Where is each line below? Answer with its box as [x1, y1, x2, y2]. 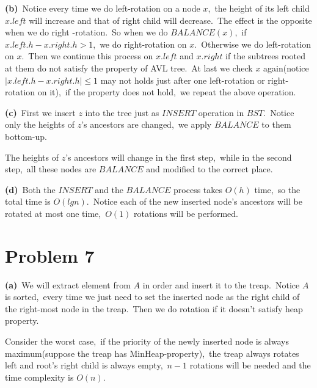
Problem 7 [5, 243, 95, 268]
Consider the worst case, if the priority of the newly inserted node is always [5, 335, 289, 347]
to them [261, 118, 291, 131]
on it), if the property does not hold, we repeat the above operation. [37, 86, 296, 98]
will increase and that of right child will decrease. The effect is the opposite [29, 13, 312, 26]
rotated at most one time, [5, 207, 101, 219]
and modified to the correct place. [146, 163, 273, 175]
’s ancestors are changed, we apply [81, 118, 212, 131]
